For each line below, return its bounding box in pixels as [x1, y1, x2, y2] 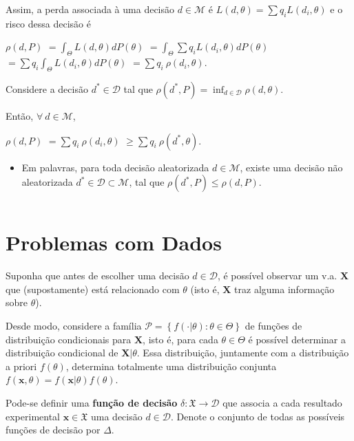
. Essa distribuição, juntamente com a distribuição [136, 345, 349, 360]
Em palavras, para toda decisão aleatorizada [21, 160, 209, 174]
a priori [6, 358, 37, 373]
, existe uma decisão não [240, 160, 343, 174]
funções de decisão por [6, 422, 101, 437]
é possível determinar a [248, 332, 346, 346]
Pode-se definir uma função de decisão [6, 396, 178, 410]
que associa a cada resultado [222, 396, 342, 410]
